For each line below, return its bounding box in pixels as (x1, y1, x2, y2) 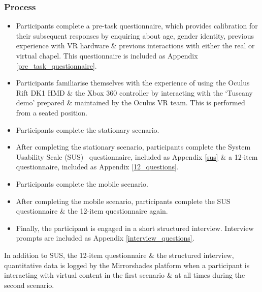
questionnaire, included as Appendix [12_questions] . (16, 161, 179, 172)
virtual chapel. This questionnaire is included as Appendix (16, 50, 198, 61)
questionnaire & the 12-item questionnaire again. (16, 206, 168, 216)
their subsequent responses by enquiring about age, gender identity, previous (16, 30, 254, 41)
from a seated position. (16, 107, 87, 118)
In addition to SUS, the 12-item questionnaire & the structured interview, (4, 249, 234, 260)
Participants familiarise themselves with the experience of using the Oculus (16, 77, 250, 88)
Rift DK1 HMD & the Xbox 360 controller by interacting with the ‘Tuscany (16, 87, 253, 98)
